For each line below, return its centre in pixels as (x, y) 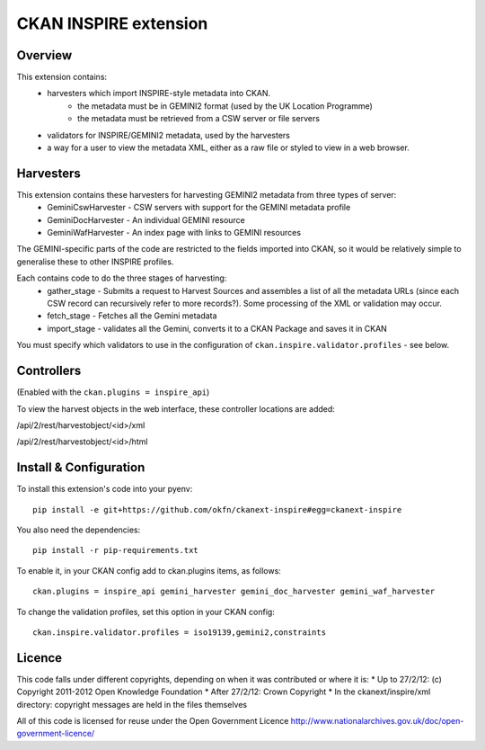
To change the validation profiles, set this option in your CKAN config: (146, 612)
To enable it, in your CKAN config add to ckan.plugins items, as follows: (149, 570)
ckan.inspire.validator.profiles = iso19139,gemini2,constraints (180, 632)
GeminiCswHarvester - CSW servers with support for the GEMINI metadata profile (199, 208)
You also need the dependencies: (79, 530)
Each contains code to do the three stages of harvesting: (122, 278)
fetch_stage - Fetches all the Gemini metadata (132, 316)
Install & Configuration (81, 468)
